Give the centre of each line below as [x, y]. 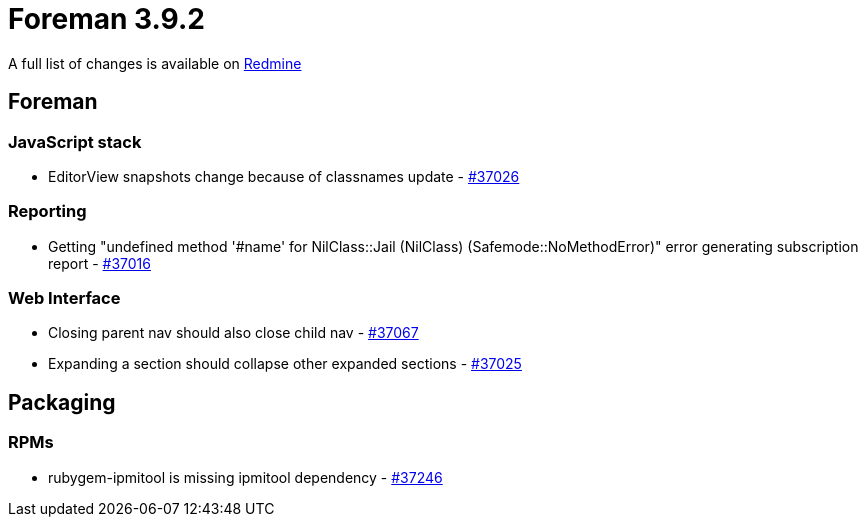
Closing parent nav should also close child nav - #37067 [233, 333]
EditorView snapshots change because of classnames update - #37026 [284, 176]
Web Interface [64, 298]
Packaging [62, 402]
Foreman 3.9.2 [106, 19]
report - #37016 [99, 263]
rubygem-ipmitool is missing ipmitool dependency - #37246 [245, 477]
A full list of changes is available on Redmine [155, 63]
